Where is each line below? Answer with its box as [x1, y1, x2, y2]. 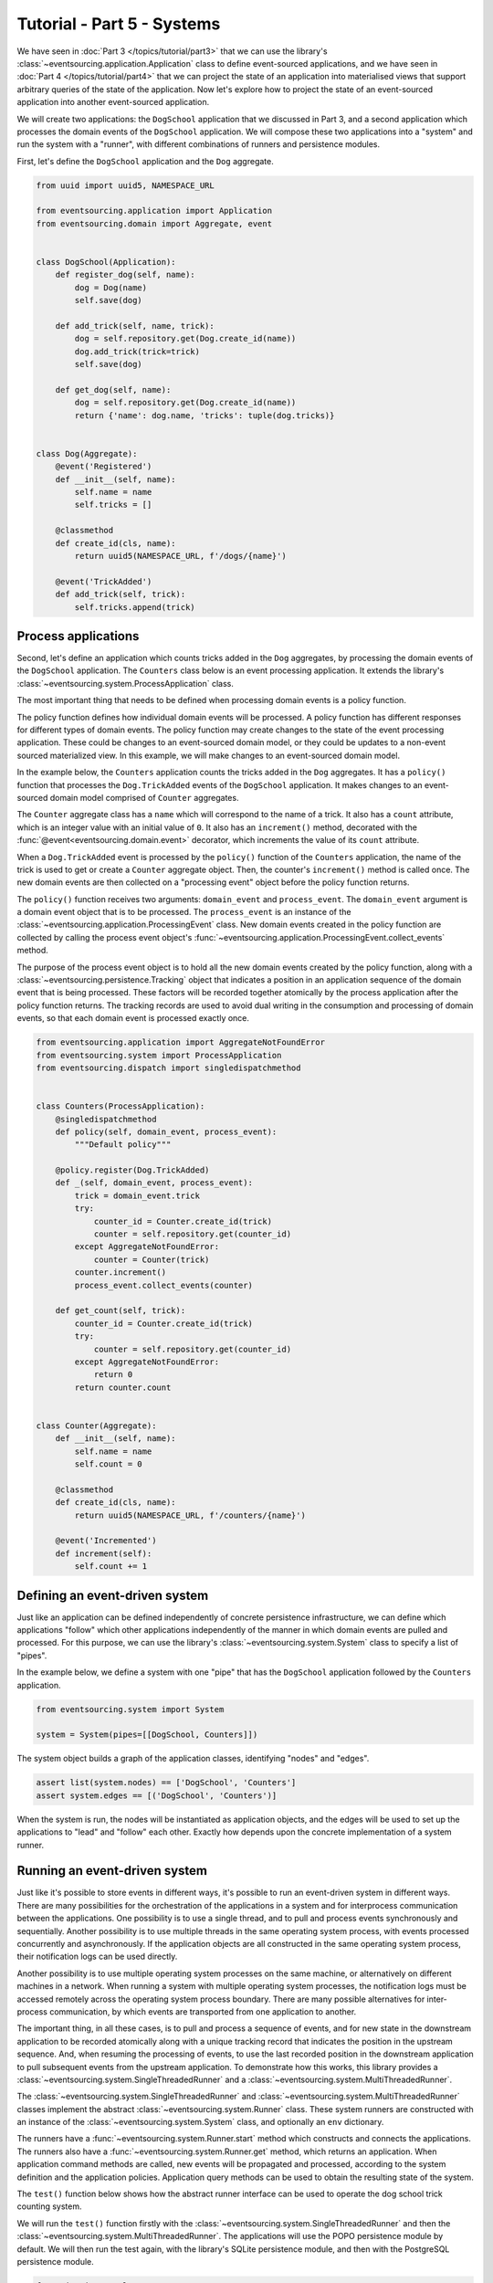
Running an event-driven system [16, 1863, 208, 1878]
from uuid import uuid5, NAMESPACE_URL [36, 180, 215, 191]
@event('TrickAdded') [55, 576, 152, 586]
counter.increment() [74, 1268, 167, 1278]
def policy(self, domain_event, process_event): [55, 1126, 278, 1137]
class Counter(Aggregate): [36, 1420, 157, 1431]
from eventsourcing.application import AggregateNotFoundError [36, 1037, 326, 1047]
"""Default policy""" [74, 1140, 172, 1150]
